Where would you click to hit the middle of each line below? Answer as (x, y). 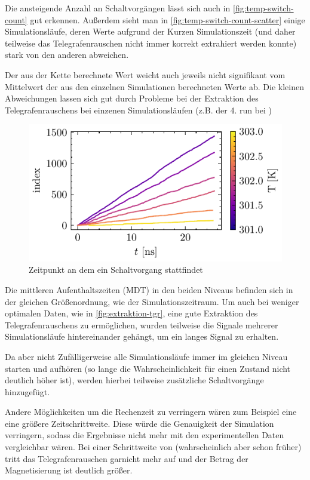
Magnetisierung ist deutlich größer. (69, 470)
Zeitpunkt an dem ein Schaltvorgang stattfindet (116, 270)
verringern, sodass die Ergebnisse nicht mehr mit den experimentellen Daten (145, 435)
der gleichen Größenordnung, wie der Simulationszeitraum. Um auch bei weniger (152, 301)
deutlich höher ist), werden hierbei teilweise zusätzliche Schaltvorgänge (134, 380)
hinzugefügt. (27, 391)
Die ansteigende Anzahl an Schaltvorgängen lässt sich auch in (118, 8)
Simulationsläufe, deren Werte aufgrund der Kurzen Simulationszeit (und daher (150, 31)
